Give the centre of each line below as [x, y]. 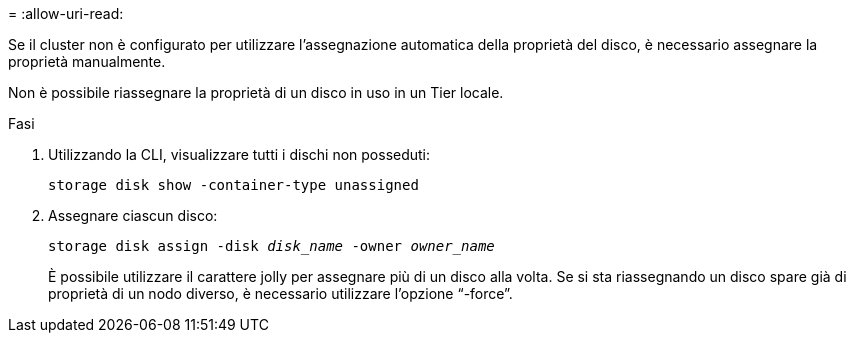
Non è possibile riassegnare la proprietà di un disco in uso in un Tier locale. [256, 92]
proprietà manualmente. [87, 61]
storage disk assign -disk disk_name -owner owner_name [271, 246]
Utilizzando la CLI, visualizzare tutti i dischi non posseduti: [239, 154]
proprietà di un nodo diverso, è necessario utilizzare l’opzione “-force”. [280, 293]
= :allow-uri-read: [66, 13]
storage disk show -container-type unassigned [233, 185]
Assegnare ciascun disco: [133, 215]
